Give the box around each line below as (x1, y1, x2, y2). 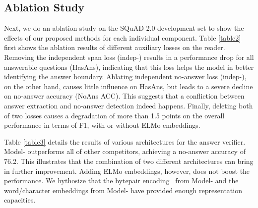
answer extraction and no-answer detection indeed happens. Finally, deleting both (4, 100, 253, 110)
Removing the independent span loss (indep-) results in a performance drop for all (4, 52, 254, 62)
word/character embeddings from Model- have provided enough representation (4, 185, 242, 195)
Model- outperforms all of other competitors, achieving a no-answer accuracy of (4, 146, 246, 156)
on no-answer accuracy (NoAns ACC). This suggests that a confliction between (4, 91, 245, 101)
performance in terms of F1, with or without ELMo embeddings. (4, 120, 200, 130)
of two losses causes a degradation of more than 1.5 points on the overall (4, 110, 225, 120)
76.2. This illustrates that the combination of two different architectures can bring (4, 156, 254, 166)
